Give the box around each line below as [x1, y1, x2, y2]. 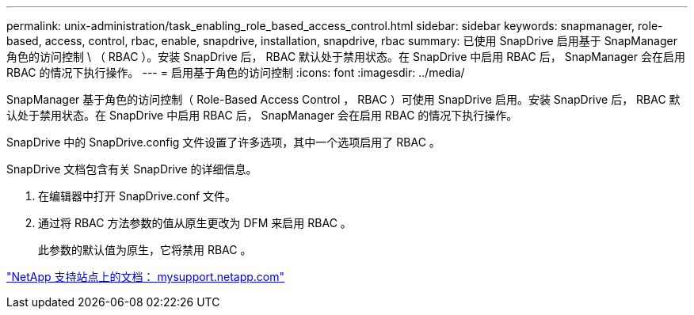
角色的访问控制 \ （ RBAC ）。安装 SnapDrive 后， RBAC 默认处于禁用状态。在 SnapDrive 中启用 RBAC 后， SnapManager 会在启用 [6, 50, 685, 63]
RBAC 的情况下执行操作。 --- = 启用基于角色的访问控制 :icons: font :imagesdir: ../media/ [6, 66, 465, 79]
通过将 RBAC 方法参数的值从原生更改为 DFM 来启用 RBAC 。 [38, 216, 352, 230]
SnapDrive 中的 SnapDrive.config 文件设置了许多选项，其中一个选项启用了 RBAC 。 [6, 135, 440, 149]
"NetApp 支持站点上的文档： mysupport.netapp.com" [6, 270, 285, 283]
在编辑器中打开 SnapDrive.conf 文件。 [38, 189, 237, 203]
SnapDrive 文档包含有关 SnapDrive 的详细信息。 [6, 162, 257, 176]
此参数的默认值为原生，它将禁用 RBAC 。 [38, 243, 252, 256]
